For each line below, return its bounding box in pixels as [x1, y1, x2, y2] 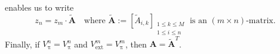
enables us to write [5, 1, 74, 13]
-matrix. [246, 16, 276, 25]
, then [125, 37, 147, 50]
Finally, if [5, 37, 40, 50]
